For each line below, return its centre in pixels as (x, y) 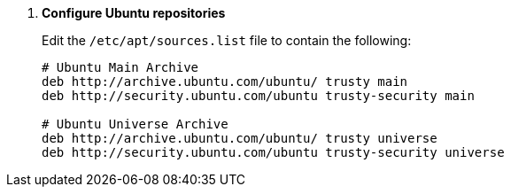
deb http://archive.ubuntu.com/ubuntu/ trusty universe (240, 138)
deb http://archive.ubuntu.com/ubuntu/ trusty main (225, 81)
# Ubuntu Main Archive (120, 67)
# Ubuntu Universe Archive (135, 124)
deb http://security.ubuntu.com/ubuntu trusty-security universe (273, 152)
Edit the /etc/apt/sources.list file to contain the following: (227, 40)
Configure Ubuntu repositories (134, 13)
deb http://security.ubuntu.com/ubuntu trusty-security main (258, 96)
